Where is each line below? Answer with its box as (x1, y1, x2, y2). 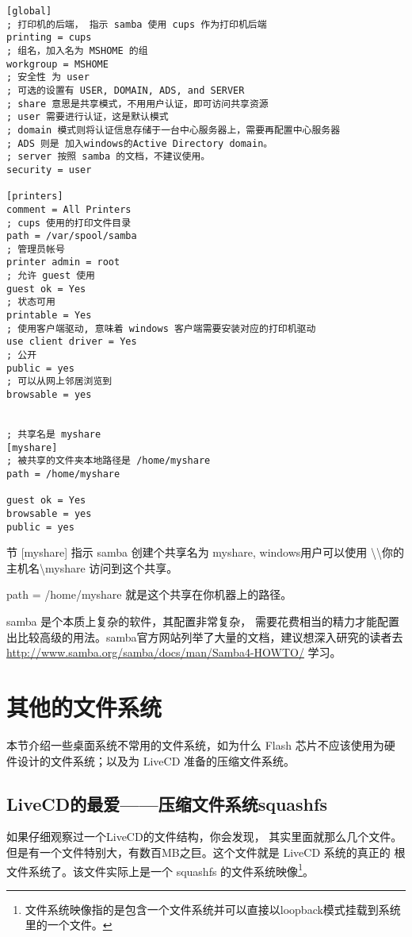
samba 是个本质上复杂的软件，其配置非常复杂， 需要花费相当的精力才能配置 (6, 613, 399, 630)
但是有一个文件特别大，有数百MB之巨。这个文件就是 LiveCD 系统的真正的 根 (6, 843, 406, 860)
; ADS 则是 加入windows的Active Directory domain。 (6, 137, 273, 149)
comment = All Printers (6, 203, 132, 215)
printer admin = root (6, 256, 120, 268)
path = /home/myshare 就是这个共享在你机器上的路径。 (6, 586, 292, 603)
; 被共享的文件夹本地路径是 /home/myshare (6, 455, 211, 467)
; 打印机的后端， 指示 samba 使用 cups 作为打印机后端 (6, 18, 267, 30)
